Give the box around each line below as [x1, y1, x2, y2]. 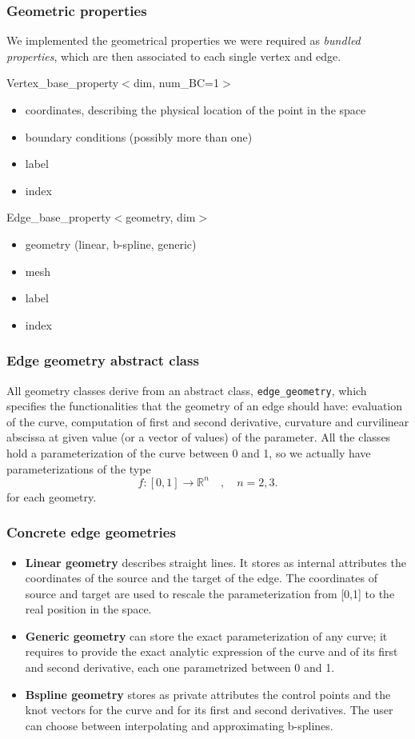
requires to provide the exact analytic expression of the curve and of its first [25, 643, 398, 660]
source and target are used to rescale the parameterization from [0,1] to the [25, 585, 395, 601]
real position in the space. [25, 601, 152, 617]
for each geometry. [6, 488, 97, 505]
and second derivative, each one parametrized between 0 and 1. [25, 659, 335, 676]
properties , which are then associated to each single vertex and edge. [6, 47, 341, 64]
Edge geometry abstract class [6, 350, 199, 370]
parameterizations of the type [6, 460, 151, 477]
